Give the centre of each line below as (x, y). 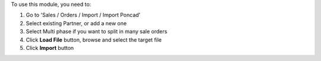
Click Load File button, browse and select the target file (94, 40)
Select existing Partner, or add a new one (76, 23)
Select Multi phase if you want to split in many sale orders (97, 32)
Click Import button (50, 48)
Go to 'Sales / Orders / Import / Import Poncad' (83, 15)
